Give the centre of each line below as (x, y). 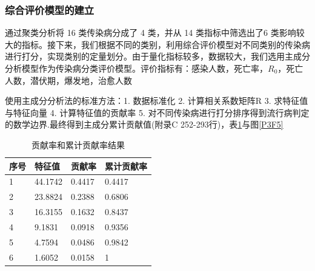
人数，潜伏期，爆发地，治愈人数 (68, 80)
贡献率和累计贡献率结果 (78, 144)
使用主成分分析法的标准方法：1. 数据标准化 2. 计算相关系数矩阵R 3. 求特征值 (157, 101)
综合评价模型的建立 (50, 9)
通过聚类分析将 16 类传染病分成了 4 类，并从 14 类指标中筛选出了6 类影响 (151, 33)
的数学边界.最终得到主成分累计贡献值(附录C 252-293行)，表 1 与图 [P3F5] (144, 124)
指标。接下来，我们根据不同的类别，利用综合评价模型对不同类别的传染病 (166, 44)
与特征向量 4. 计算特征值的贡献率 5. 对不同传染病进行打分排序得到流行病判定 (157, 112)
